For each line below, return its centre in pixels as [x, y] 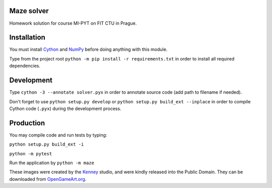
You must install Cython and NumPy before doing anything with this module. [88, 49]
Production [27, 123]
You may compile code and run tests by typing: [58, 135]
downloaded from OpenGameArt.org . [48, 179]
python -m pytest [31, 153]
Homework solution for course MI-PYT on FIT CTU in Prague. [73, 23]
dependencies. [25, 66]
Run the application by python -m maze [52, 163]
